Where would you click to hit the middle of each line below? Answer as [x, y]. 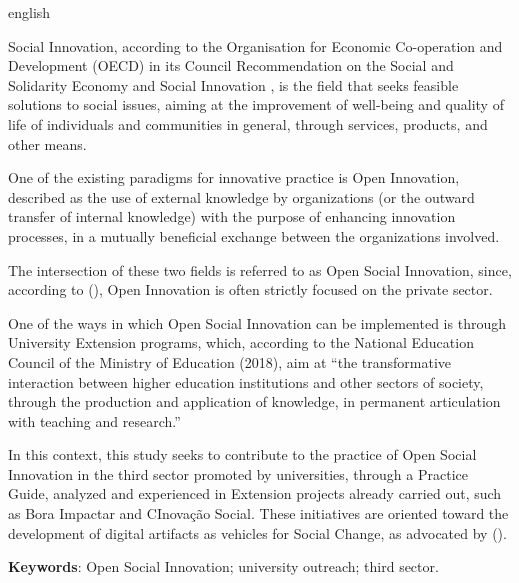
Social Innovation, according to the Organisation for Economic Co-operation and [255, 45]
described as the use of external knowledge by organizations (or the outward [241, 196]
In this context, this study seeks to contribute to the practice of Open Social [242, 454]
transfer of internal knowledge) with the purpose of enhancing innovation [232, 216]
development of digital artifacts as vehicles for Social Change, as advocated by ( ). [257, 532]
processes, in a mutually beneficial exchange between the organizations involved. [254, 235]
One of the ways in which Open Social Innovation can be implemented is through [257, 322]
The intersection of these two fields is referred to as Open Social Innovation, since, [260, 269]
